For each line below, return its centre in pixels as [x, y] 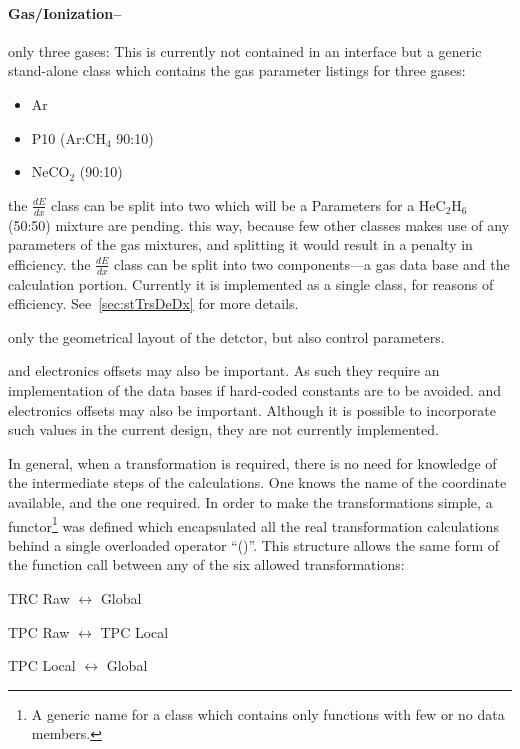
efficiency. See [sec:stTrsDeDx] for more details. [153, 303]
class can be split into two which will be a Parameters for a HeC [248, 204]
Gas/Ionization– [65, 12]
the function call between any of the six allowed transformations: [206, 564]
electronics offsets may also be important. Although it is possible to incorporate [252, 409]
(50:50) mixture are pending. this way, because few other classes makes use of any [259, 224]
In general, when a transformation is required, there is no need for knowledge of [252, 462]
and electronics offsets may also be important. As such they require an [224, 370]
